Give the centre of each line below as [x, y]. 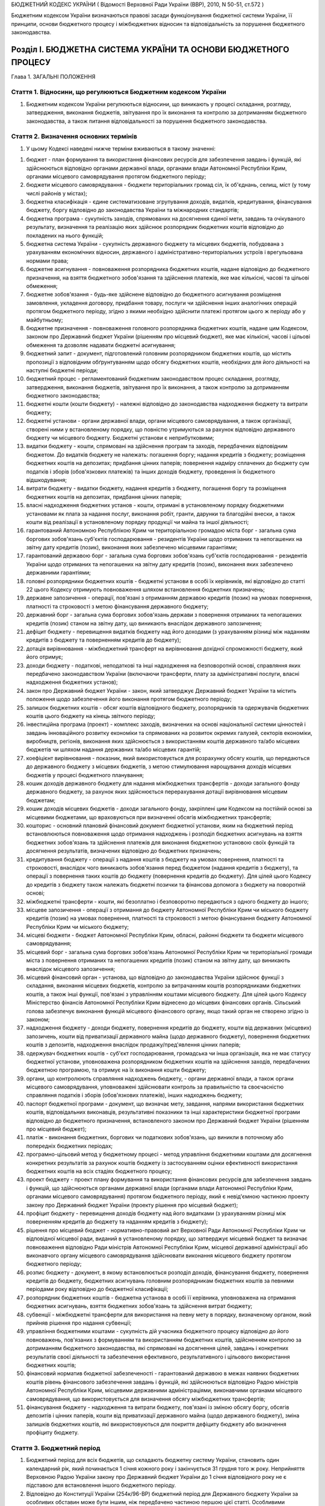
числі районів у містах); [57, 193]
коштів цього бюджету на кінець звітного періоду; [91, 716]
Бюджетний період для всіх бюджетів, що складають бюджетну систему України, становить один [153, 1460]
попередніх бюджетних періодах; [70, 1146]
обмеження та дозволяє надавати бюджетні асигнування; [101, 345]
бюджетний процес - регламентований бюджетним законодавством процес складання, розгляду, [153, 379]
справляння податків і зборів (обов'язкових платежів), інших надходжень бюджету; [135, 1095]
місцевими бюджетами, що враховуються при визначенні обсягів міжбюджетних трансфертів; [149, 817]
